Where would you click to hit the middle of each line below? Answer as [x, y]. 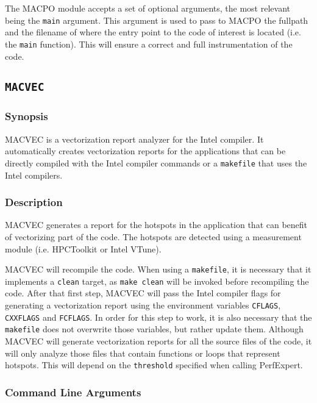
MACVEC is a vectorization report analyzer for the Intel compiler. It [134, 139]
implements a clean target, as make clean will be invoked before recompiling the [157, 281]
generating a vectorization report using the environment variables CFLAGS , [143, 305]
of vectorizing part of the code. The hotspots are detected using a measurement [153, 236]
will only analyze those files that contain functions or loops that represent [143, 353]
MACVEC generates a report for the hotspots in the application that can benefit [156, 225]
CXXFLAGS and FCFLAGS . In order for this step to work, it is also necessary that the [158, 317]
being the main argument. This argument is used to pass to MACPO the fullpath [157, 20]
